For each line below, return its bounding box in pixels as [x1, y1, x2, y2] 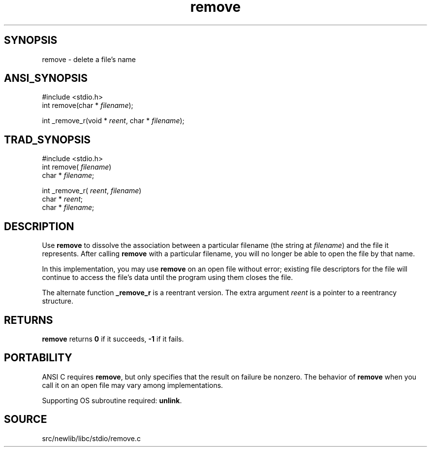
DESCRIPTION [4, 220, 74, 233]
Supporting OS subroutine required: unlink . [42, 396, 182, 405]
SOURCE [4, 413, 47, 426]
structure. [42, 297, 73, 306]
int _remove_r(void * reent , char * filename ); [42, 116, 185, 125]
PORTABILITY [4, 351, 72, 364]
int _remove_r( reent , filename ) [42, 186, 142, 195]
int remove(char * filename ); [42, 101, 133, 110]
